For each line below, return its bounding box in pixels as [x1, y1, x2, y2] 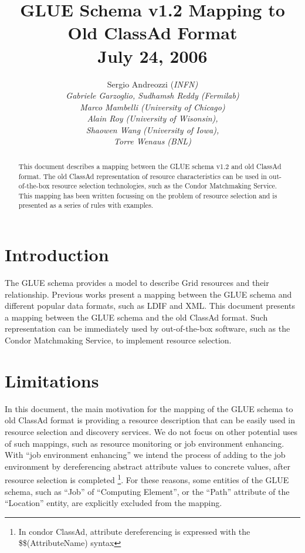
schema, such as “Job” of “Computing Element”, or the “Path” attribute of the [5, 485, 290, 497]
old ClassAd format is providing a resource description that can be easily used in [5, 414, 296, 426]
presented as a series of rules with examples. [18, 200, 154, 210]
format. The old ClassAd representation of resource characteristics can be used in [18, 171, 267, 181]
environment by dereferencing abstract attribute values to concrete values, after [5, 460, 290, 472]
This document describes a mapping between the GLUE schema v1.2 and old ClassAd [18, 161, 282, 171]
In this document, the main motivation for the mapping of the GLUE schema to [5, 402, 293, 414]
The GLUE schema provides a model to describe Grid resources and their [5, 276, 269, 289]
